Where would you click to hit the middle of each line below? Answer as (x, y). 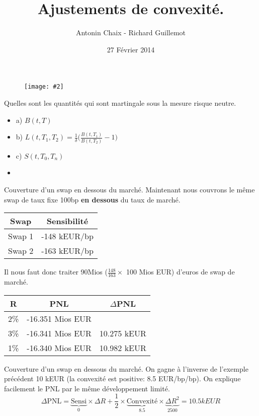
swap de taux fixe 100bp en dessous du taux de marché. (92, 199)
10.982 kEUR (123, 348)
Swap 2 (21, 251)
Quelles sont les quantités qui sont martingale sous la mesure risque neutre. (120, 102)
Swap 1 (21, 236)
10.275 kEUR (123, 333)
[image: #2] (44, 87)
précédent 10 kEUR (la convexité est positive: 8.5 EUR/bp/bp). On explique (122, 378)
